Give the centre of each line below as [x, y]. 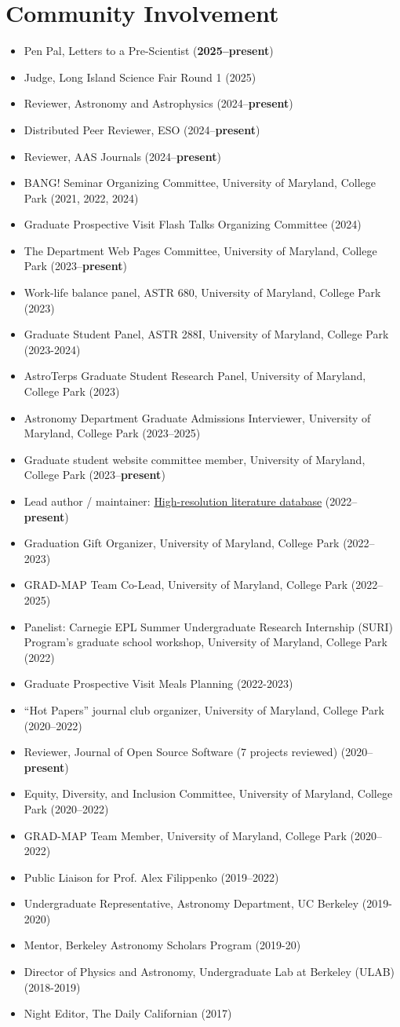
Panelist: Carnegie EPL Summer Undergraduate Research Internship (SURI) [209, 626]
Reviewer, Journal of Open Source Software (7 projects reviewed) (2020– [198, 752]
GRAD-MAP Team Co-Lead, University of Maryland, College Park [186, 585]
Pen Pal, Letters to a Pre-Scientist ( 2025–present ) [149, 51]
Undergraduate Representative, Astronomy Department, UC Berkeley [191, 903]
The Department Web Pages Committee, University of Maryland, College [200, 250]
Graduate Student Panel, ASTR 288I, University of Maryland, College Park [206, 334]
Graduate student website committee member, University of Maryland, [195, 459]
